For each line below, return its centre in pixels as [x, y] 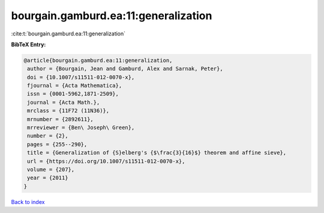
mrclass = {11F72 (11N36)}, [68, 111]
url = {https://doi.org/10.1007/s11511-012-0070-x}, [106, 161]
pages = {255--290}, [57, 144]
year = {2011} [48, 178]
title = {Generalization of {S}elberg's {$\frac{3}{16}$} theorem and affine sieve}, [157, 153]
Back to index [28, 202]
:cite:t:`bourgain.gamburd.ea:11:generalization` [68, 34]
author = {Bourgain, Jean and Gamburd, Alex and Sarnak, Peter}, [125, 69]
